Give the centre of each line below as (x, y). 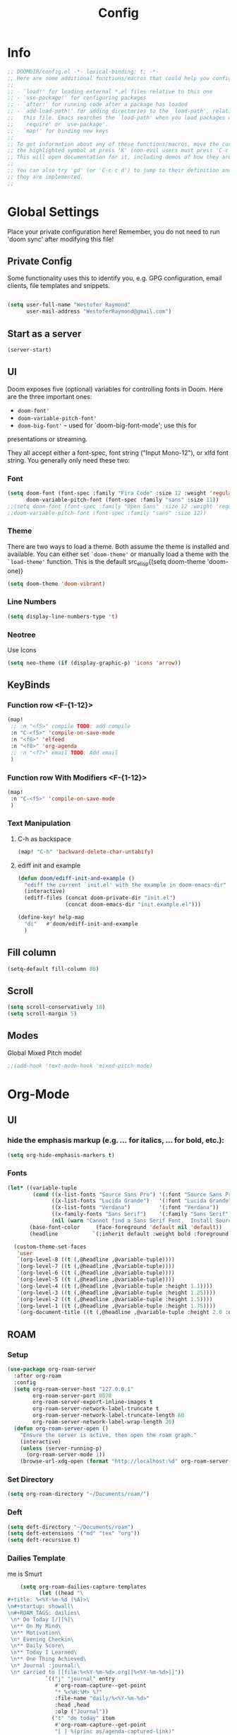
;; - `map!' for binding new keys (58, 131)
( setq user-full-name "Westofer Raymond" (69, 305)
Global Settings (53, 212)
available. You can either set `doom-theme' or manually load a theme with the (118, 554)
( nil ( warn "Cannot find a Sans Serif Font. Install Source (143, 1221)
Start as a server (44, 334)
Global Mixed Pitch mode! (45, 1053)
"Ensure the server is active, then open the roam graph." (109, 1435)
